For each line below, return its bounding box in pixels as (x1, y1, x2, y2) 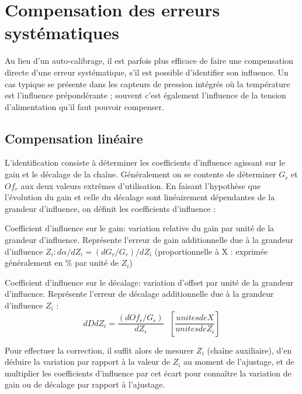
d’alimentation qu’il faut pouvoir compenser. (5, 100, 164, 112)
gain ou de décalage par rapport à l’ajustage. (5, 378, 165, 390)
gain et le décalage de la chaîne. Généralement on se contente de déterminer (5, 168, 276, 180)
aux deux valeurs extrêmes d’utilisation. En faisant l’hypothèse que (20, 179, 261, 191)
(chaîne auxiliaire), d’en (207, 344, 292, 356)
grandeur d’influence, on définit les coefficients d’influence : (5, 202, 216, 214)
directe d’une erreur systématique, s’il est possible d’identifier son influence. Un (5, 66, 289, 78)
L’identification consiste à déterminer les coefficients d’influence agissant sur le (5, 156, 285, 169)
